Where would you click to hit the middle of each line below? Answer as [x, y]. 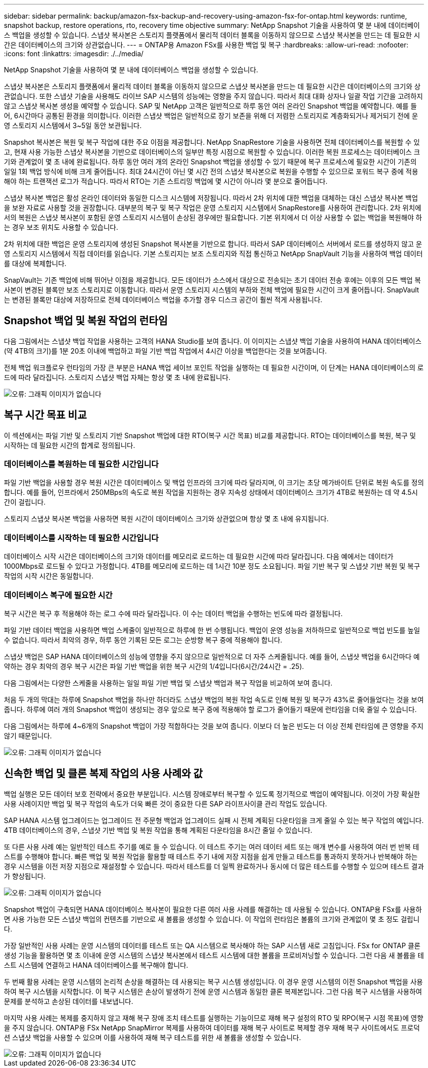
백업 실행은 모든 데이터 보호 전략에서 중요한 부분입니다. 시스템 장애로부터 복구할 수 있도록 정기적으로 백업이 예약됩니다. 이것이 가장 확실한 [212, 794]
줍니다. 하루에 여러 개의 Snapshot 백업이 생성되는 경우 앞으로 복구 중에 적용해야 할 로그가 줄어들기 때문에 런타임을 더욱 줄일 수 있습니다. [210, 709]
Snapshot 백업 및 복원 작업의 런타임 [86, 321]
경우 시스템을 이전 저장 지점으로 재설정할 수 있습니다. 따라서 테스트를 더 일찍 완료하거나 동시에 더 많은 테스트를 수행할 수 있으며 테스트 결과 [214, 866]
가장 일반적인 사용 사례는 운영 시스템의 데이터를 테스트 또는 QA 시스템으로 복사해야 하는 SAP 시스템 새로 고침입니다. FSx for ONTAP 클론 [212, 945]
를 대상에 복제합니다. [35, 263]
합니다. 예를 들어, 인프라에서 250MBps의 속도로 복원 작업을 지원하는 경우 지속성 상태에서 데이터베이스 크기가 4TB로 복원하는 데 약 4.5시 [211, 492]
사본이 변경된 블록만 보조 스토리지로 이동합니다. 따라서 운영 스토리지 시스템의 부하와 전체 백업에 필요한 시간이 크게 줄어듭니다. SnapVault [212, 290]
